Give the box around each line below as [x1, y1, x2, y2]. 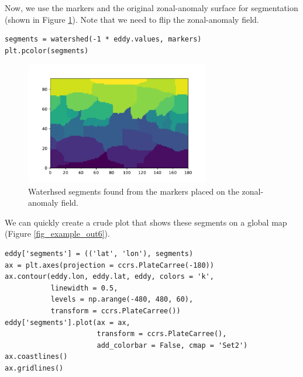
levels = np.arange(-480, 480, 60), [50, 295, 194, 304]
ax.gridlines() [5, 364, 64, 372]
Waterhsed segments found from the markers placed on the [28, 185, 239, 197]
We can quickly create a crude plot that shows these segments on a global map [5, 216, 287, 228]
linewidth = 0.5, [50, 283, 118, 292]
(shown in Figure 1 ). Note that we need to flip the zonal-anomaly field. [5, 13, 259, 25]
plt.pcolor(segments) [5, 46, 89, 55]
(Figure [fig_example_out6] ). [5, 227, 110, 240]
